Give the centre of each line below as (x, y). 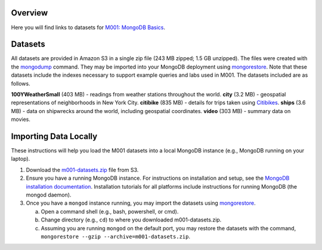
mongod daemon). (49, 195)
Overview (30, 13)
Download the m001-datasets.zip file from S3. (82, 170)
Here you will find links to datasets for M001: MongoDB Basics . (88, 27)
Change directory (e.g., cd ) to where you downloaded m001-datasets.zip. (131, 220)
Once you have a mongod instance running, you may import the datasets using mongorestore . (141, 203)
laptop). (21, 159)
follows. (21, 83)
